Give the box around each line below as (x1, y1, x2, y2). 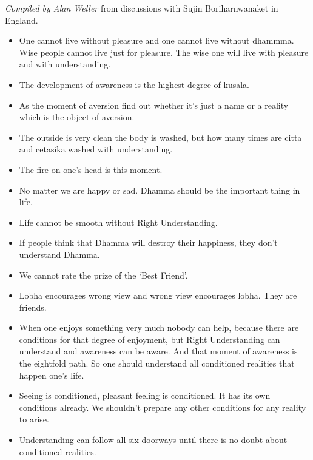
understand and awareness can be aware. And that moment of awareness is (19, 345, 298, 357)
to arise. (19, 413, 49, 425)
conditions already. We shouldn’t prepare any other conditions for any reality (19, 401, 306, 413)
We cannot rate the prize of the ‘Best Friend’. (19, 268, 188, 281)
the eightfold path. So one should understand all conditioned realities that (19, 357, 295, 370)
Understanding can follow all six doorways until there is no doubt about (19, 433, 288, 446)
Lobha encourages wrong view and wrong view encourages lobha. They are (19, 289, 297, 302)
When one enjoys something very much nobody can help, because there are (19, 321, 299, 334)
